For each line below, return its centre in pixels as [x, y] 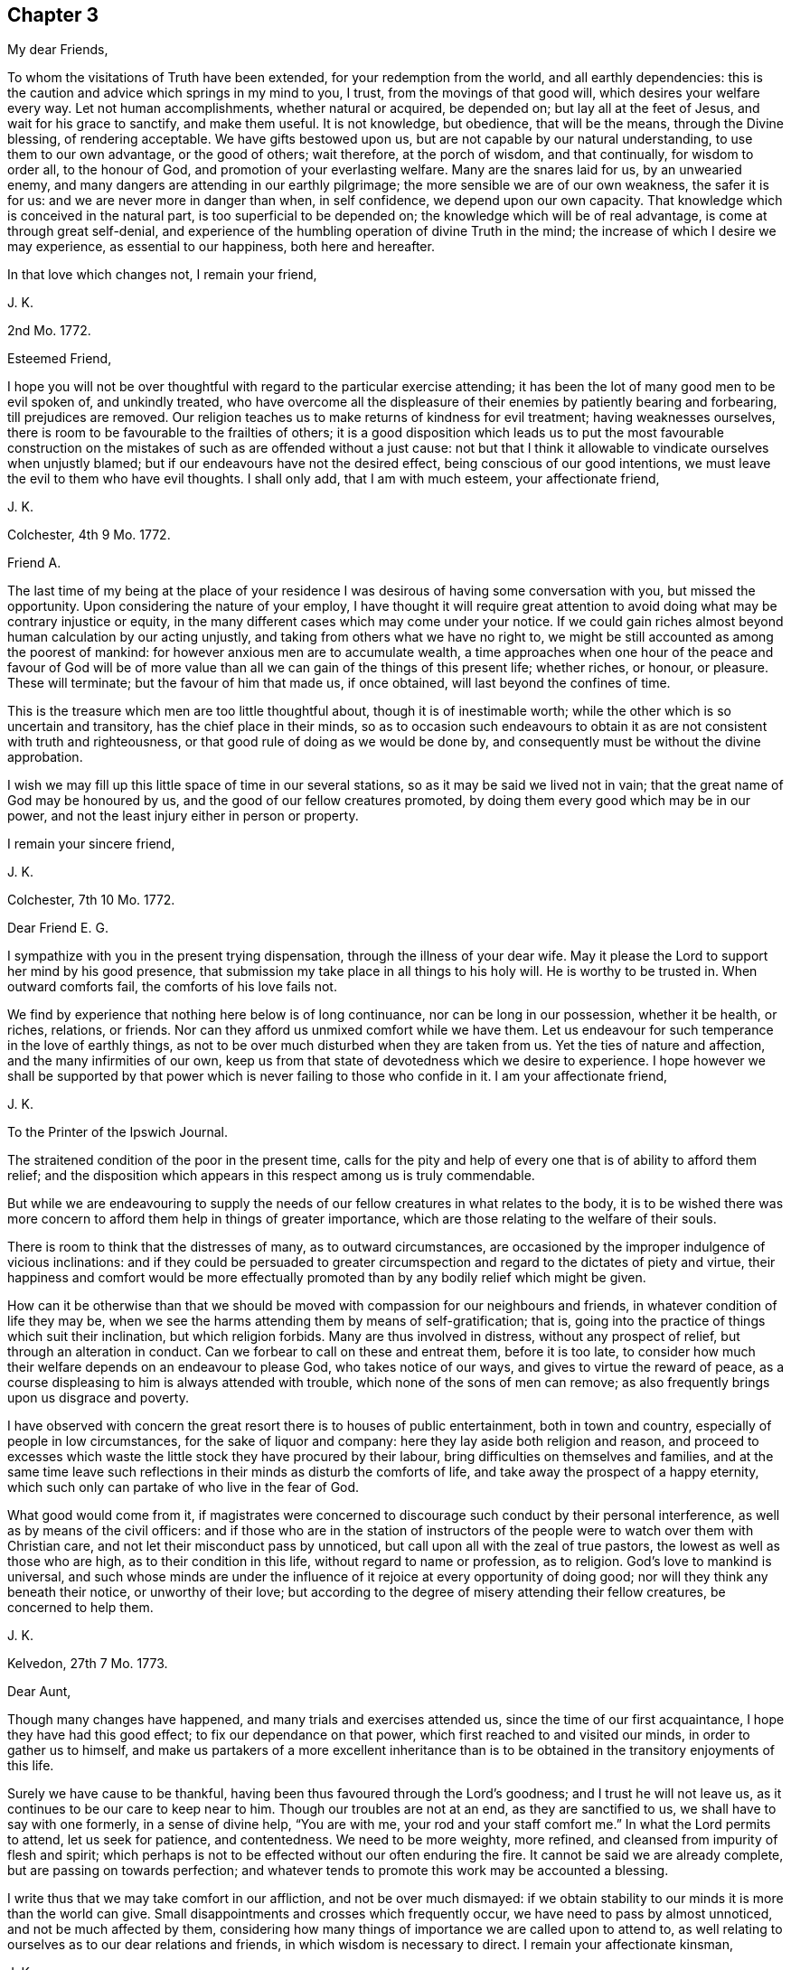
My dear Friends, [58, 50]
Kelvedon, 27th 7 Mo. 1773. [88, 1664]
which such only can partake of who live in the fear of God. [184, 1487]
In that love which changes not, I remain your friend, [162, 275]
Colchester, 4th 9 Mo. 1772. [89, 535]
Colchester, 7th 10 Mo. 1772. [91, 900]
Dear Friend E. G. [58, 928]
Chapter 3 [53, 15]
